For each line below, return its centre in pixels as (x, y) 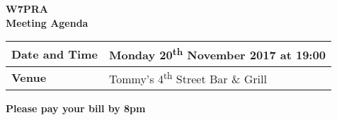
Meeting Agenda (47, 22)
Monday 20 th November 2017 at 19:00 (217, 54)
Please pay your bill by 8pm (76, 108)
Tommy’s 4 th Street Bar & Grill (188, 77)
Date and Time (55, 54)
